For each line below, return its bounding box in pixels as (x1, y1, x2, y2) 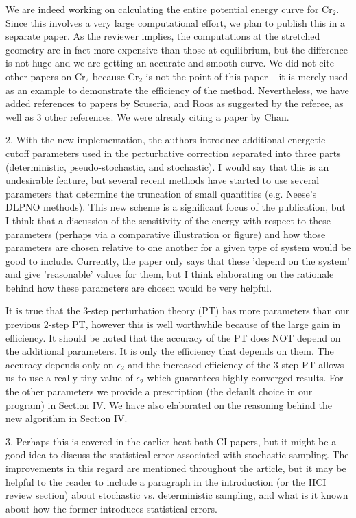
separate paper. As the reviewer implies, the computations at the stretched (5, 29, 320, 43)
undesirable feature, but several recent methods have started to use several (5, 173, 320, 187)
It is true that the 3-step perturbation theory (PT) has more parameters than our (5, 303, 350, 318)
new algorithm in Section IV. (5, 411, 128, 425)
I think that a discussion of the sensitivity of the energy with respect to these (5, 213, 331, 227)
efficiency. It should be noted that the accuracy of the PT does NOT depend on (5, 330, 341, 344)
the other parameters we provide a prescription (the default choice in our (5, 384, 313, 399)
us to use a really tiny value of (5, 370, 133, 385)
